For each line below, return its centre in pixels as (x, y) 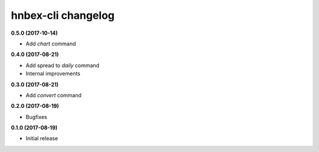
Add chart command (51, 44)
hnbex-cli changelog (63, 15)
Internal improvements (53, 74)
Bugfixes (36, 117)
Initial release (42, 138)
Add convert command (54, 95)
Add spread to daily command (63, 65)
